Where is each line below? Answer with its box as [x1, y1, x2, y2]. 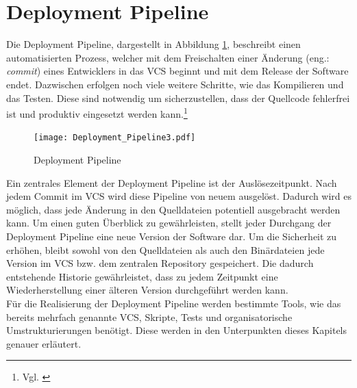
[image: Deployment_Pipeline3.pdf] [34, 133, 196, 143]
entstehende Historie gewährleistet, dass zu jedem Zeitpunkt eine [6, 269, 278, 283]
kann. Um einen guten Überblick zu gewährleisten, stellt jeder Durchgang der [6, 216, 332, 230]
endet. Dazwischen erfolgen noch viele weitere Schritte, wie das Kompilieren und [6, 77, 344, 91]
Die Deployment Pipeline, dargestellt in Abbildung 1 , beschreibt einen [6, 37, 301, 51]
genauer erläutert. [6, 336, 82, 350]
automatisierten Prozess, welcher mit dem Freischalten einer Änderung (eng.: [6, 50, 330, 64]
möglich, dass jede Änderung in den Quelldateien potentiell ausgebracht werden [6, 202, 341, 216]
